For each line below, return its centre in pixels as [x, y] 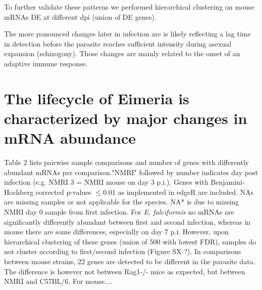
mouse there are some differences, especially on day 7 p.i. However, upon [116, 232]
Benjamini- [228, 182]
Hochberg [19, 192]
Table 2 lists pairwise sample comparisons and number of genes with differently [127, 162]
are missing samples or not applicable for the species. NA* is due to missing [122, 202]
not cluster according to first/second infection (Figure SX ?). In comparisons [123, 251]
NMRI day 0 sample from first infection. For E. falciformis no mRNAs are [119, 212]
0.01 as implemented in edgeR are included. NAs [178, 192]
